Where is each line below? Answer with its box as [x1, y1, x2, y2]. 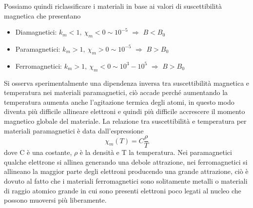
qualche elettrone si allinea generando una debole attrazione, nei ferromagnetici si [4, 156, 248, 167]
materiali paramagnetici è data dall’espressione [4, 125, 144, 135]
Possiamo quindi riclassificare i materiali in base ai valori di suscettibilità [4, 1, 222, 11]
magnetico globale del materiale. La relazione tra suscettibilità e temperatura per [4, 115, 247, 126]
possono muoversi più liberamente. [4, 195, 107, 205]
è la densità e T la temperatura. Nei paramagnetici [79, 147, 232, 157]
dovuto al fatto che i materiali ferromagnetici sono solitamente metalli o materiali [4, 175, 248, 186]
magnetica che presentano [4, 10, 81, 20]
